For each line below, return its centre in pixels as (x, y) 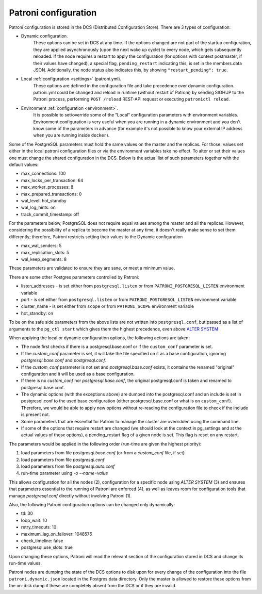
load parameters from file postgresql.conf (63, 460)
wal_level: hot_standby (44, 200)
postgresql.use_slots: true (47, 547)
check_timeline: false (42, 541)
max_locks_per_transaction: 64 (52, 180)
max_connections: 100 (43, 173)
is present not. (36, 414)
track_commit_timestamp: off (50, 214)
